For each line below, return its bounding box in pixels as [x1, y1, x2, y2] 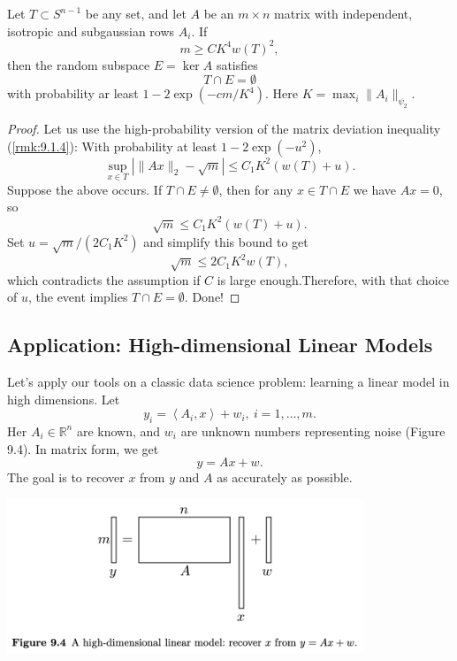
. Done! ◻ [184, 288, 240, 306]
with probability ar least [7, 84, 139, 103]
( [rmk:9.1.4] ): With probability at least [7, 136, 217, 155]
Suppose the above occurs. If [7, 180, 163, 198]
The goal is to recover [7, 468, 125, 487]
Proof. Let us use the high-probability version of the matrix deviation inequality [7, 119, 441, 138]
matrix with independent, [274, 4, 413, 22]
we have [353, 180, 397, 198]
